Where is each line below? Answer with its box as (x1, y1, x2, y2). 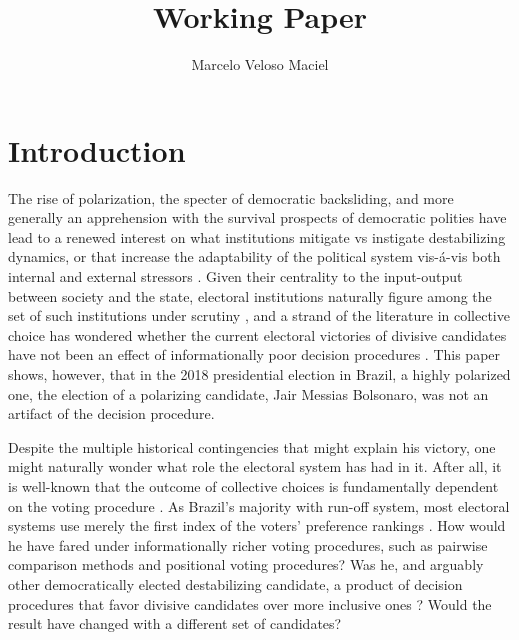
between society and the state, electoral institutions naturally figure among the (8, 285, 492, 306)
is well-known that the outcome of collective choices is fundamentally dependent (8, 475, 499, 496)
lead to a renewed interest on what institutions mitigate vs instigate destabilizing (8, 226, 506, 247)
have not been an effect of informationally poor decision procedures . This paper (8, 344, 501, 365)
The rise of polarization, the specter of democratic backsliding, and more (8, 187, 454, 208)
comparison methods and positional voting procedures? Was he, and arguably (8, 554, 484, 575)
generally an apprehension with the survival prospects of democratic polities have (8, 207, 507, 228)
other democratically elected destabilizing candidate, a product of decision (8, 573, 463, 594)
